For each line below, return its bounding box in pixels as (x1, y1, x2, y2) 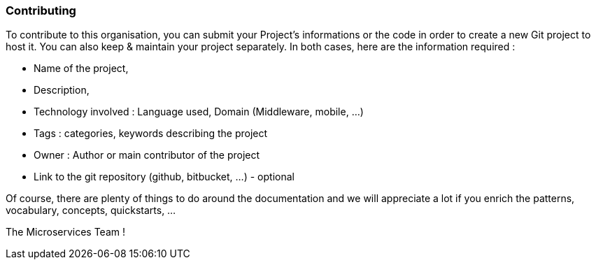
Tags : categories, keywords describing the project (34, 127, 268, 140)
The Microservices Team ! (6, 226, 126, 238)
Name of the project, (34, 62, 129, 75)
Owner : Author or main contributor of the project (34, 149, 260, 162)
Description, (34, 84, 90, 96)
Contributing (6, 3, 76, 17)
